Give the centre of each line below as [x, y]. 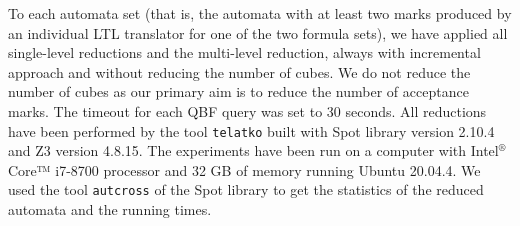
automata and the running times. [110, 209]
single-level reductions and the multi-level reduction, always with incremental [244, 52]
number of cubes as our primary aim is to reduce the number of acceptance [238, 91]
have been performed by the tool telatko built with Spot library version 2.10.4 [251, 130]
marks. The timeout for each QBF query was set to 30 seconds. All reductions [247, 110]
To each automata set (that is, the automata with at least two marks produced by [260, 13]
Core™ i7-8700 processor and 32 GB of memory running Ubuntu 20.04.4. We [244, 169]
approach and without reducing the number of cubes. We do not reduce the [239, 71]
